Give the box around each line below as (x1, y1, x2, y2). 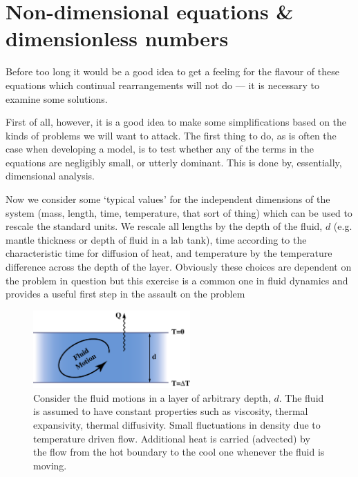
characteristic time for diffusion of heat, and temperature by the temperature (6, 246, 332, 260)
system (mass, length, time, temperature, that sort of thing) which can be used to (6, 205, 352, 220)
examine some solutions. (6, 91, 108, 106)
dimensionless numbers (6, 24, 229, 52)
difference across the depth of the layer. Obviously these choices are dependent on (6, 260, 352, 274)
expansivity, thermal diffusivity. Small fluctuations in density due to (33, 418, 321, 431)
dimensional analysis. (6, 168, 95, 183)
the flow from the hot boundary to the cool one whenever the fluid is (33, 445, 325, 459)
